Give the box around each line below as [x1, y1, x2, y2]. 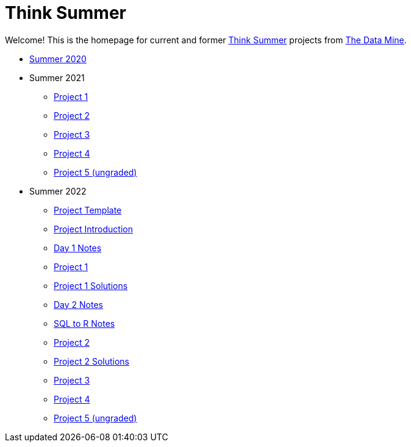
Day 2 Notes [54, 299, 103, 310]
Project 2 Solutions [54, 356, 129, 367]
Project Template [54, 204, 122, 215]
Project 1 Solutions [54, 280, 128, 291]
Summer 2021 [29, 72, 85, 83]
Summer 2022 [29, 185, 87, 196]
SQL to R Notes [54, 318, 115, 329]
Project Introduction [54, 223, 133, 234]
